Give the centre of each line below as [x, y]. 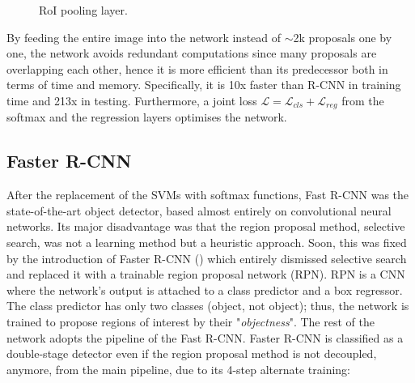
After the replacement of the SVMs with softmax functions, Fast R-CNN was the [208, 195]
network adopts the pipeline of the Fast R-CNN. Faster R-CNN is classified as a [205, 337]
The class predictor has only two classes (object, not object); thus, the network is [208, 306]
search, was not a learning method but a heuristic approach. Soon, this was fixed [207, 242]
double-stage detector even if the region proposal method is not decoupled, [192, 353]
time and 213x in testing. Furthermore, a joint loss [132, 100]
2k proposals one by [343, 37]
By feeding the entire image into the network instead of [144, 37]
